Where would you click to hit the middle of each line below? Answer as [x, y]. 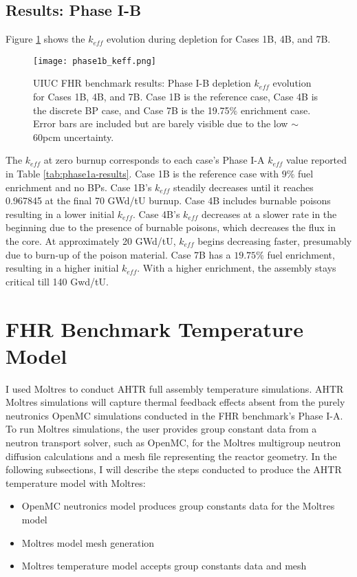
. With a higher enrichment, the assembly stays [237, 268]
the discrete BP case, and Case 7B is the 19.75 [131, 110]
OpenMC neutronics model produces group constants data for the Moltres [178, 506]
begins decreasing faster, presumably [275, 240]
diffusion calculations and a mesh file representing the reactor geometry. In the [171, 456]
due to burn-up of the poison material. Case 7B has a [118, 254]
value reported [317, 160]
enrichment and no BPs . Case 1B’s [79, 187]
